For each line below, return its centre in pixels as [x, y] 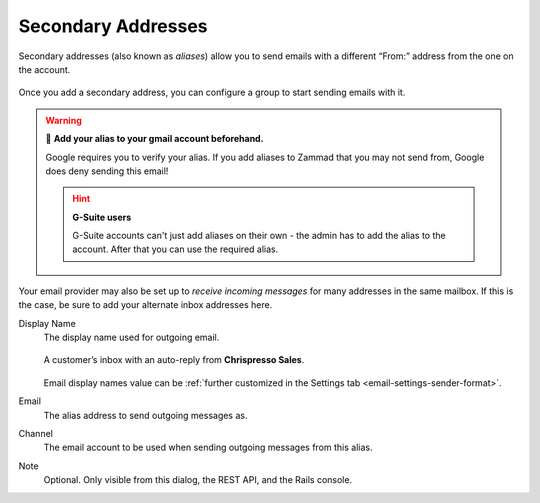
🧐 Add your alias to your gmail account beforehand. [154, 139]
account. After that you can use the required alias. [175, 249]
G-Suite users [102, 217]
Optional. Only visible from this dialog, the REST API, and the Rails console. [198, 480]
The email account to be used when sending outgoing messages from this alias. [208, 447]
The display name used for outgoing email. [131, 337]
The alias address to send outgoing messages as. [145, 415]
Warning [63, 120]
